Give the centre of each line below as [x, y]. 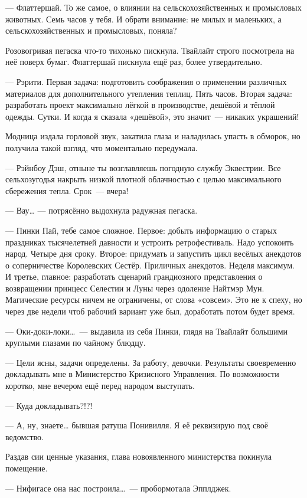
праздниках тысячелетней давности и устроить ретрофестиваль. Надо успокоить [150, 242]
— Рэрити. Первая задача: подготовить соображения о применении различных [146, 81]
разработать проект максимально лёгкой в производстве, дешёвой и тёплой [140, 105]
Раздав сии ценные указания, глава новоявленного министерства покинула [139, 456]
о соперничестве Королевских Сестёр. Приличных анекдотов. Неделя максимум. [150, 265]
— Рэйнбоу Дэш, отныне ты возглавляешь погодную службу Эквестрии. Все [143, 167]
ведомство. [25, 436]
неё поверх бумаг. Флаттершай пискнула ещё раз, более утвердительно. [134, 62]
